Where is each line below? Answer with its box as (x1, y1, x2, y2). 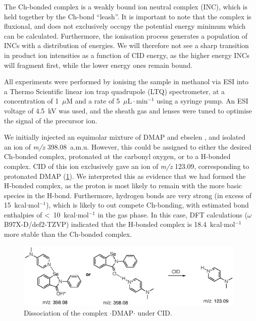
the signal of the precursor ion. (4, 115, 98, 125)
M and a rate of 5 (66, 96, 120, 106)
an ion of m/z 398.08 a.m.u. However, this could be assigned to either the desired (4, 141, 252, 152)
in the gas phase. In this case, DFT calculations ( (98, 209, 248, 219)
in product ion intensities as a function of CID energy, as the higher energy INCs (4, 50, 250, 60)
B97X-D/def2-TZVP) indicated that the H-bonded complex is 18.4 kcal (4, 219, 222, 229)
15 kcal (4, 200, 27, 210)
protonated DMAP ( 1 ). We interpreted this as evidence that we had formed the (4, 170, 246, 181)
